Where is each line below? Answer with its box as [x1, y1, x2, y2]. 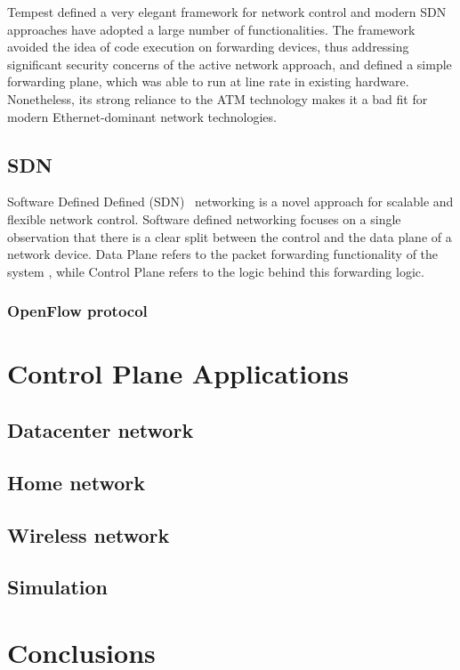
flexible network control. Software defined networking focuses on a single [7, 209, 401, 228]
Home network [7, 468, 145, 496]
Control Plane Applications [7, 355, 349, 392]
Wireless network [7, 521, 170, 548]
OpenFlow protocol [7, 300, 148, 322]
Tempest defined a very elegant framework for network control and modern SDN [7, 3, 447, 20]
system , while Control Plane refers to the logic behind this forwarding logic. [7, 262, 424, 280]
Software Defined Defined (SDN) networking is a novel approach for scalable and [7, 192, 454, 211]
